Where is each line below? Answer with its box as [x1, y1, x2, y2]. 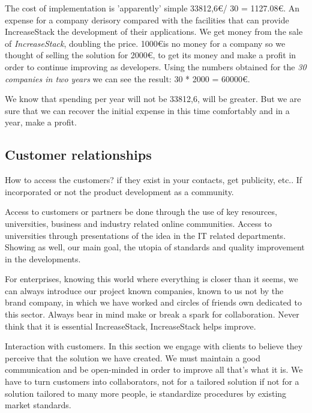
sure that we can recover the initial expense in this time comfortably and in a [5, 104, 290, 116]
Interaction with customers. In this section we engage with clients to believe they [5, 340, 303, 352]
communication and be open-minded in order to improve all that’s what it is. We [5, 363, 303, 376]
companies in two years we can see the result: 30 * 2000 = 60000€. [5, 72, 250, 85]
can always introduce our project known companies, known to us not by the [5, 284, 284, 297]
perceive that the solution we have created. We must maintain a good [5, 351, 261, 364]
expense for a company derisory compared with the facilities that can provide [5, 13, 289, 26]
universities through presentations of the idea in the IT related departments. [5, 229, 286, 241]
